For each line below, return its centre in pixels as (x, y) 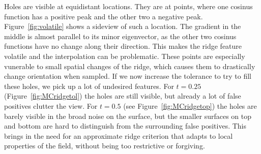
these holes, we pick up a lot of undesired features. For (89, 86)
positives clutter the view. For (51, 105)
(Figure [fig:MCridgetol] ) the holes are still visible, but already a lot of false (123, 96)
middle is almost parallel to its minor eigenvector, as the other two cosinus (120, 36)
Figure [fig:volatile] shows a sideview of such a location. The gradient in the (123, 26)
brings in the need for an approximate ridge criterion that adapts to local (119, 135)
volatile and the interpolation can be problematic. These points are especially (125, 56)
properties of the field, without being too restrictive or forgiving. (105, 146)
